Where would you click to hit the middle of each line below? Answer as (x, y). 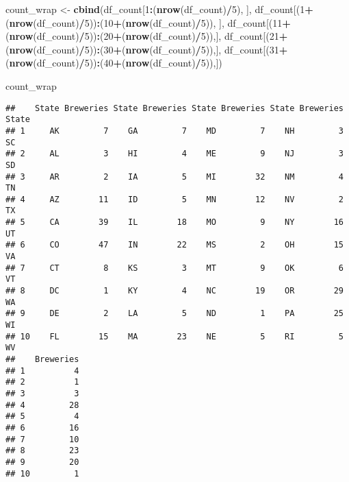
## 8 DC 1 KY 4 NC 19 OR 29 (174, 291)
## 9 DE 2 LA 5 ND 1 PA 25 (174, 314)
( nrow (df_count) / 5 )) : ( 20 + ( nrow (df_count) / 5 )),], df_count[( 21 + (147, 36)
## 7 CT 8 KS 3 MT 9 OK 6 (174, 268)
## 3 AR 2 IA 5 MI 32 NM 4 (174, 177)
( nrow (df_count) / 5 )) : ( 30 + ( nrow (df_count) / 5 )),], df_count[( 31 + (147, 49)
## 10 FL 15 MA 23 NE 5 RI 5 (174, 336)
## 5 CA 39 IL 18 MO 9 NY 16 (174, 222)
